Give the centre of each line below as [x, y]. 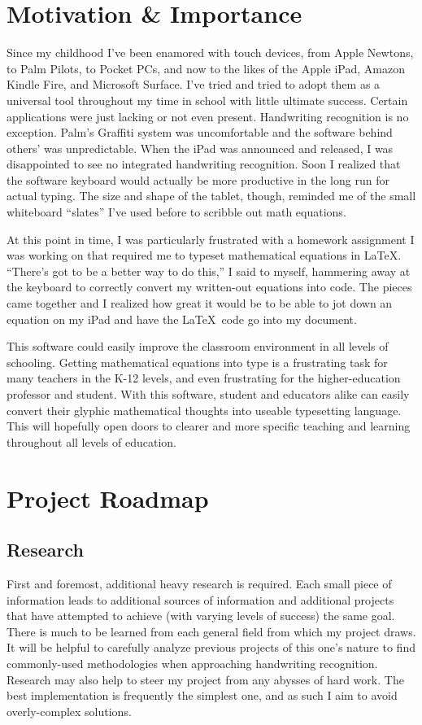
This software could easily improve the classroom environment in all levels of [198, 346]
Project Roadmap [108, 498]
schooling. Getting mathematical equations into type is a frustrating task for [197, 362]
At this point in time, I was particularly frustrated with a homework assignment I [211, 239]
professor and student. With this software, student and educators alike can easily [208, 394]
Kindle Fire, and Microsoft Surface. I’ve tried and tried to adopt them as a [194, 84]
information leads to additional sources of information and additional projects [200, 599]
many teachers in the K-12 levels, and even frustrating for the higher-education [204, 378]
